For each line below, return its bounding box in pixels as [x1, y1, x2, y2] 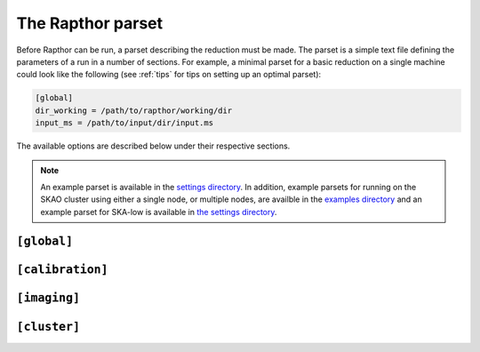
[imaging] [16, 291, 80, 306]
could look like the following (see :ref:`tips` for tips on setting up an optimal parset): [16, 69, 322, 80]
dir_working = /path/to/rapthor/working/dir [35, 105, 233, 116]
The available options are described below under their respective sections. [16, 140, 291, 151]
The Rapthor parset [16, 13, 164, 33]
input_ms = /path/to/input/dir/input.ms [35, 118, 213, 128]
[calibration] [16, 262, 108, 277]
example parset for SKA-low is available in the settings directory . [40, 206, 277, 217]
